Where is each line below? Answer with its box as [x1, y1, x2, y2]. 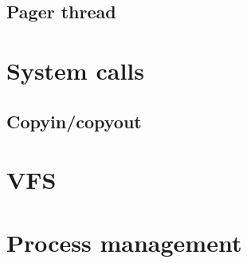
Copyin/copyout [6, 108, 142, 133]
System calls [6, 53, 144, 86]
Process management [6, 226, 242, 258]
